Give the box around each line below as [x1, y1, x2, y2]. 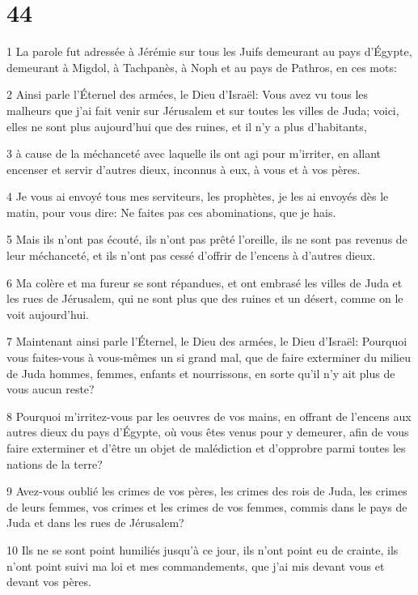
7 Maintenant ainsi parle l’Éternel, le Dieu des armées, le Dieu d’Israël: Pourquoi [6, 333, 407, 350]
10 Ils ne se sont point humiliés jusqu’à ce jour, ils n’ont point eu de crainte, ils [6, 541, 399, 558]
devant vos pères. [6, 573, 91, 590]
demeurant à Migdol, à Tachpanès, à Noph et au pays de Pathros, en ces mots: [6, 58, 397, 75]
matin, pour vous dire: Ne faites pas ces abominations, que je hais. [6, 203, 336, 220]
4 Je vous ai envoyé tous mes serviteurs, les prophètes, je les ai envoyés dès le [6, 188, 389, 205]
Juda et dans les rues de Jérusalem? [6, 514, 184, 531]
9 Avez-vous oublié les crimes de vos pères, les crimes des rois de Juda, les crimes [6, 482, 407, 499]
